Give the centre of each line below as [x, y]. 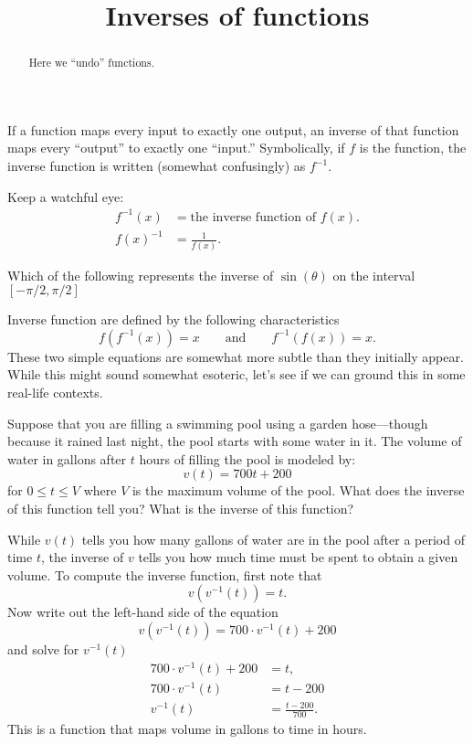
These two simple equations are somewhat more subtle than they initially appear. [236, 356]
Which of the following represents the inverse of [141, 275]
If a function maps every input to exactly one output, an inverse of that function [233, 129]
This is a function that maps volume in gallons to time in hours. [187, 729]
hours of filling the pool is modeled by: [247, 458]
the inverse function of [253, 217]
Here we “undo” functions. [91, 63]
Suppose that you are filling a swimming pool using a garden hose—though [218, 423]
